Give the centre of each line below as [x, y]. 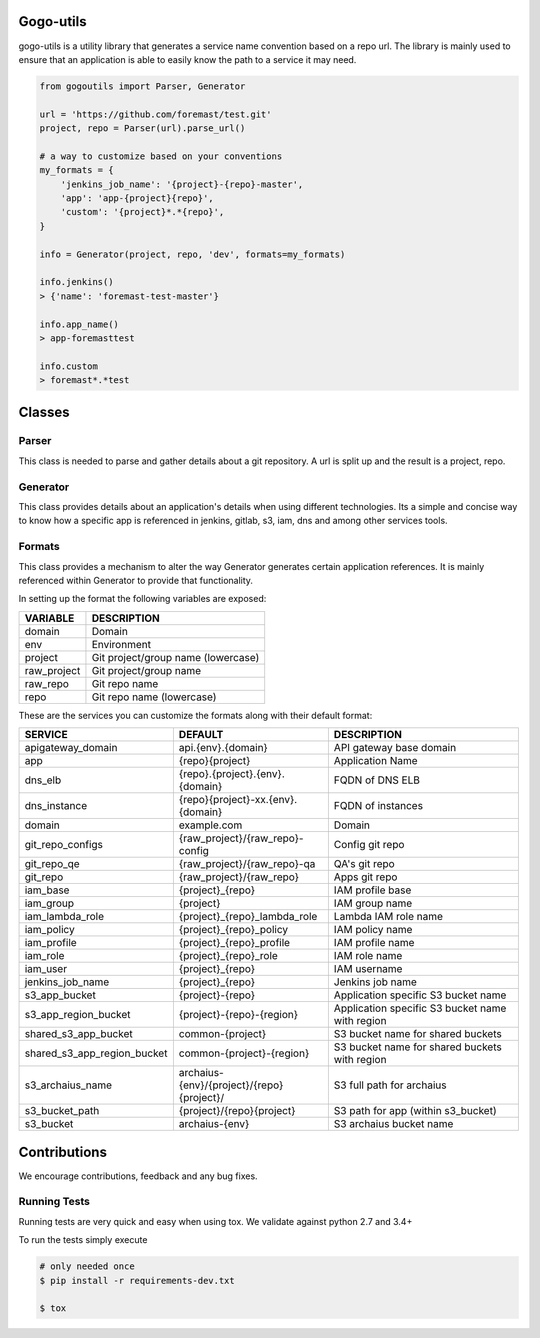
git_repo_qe [52, 864]
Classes [44, 411]
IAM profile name [374, 943]
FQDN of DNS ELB [376, 780]
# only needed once [87, 1266]
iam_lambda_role [64, 917]
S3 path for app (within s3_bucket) [415, 1111]
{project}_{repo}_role [228, 956]
